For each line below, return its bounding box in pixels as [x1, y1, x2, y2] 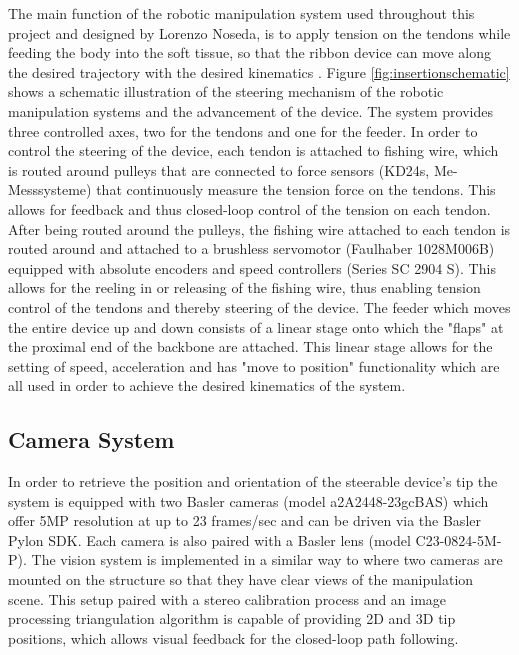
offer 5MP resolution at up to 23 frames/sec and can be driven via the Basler [8, 510, 481, 531]
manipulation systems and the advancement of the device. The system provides [8, 100, 494, 121]
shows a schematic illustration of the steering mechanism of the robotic [8, 81, 444, 102]
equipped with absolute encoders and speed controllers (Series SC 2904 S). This [8, 257, 496, 278]
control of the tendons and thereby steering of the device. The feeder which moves [8, 296, 511, 317]
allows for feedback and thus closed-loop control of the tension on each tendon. [8, 198, 491, 219]
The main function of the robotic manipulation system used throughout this [8, 3, 475, 23]
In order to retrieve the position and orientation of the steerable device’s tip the [8, 471, 498, 492]
